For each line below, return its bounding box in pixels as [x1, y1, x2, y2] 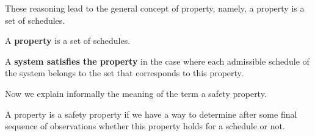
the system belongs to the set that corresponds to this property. [5, 66, 244, 79]
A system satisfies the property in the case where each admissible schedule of [5, 54, 310, 67]
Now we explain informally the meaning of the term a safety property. [5, 87, 267, 99]
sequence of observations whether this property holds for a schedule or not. [5, 120, 285, 132]
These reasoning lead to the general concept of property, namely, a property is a [5, 2, 305, 14]
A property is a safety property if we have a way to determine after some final [5, 107, 297, 120]
